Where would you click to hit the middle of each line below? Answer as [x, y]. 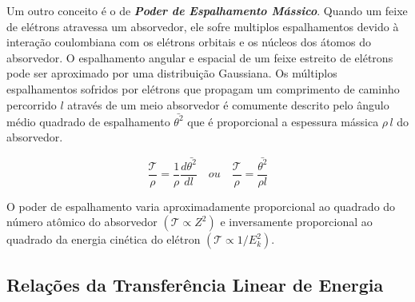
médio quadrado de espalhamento [88, 121]
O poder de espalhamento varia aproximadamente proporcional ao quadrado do [201, 206]
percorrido [32, 104]
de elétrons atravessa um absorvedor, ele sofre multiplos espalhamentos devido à [203, 26]
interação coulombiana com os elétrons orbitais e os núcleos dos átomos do [189, 42]
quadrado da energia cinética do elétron [104, 239]
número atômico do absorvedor [82, 222]
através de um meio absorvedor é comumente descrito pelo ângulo [228, 104]
